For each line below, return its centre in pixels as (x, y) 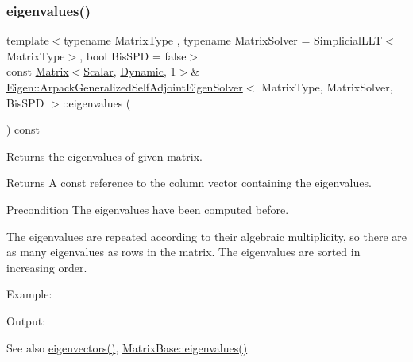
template (28, 40)
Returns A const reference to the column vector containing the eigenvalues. (189, 183)
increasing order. (47, 267)
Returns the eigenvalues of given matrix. (104, 156)
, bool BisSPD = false (133, 55)
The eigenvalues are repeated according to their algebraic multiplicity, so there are (207, 236)
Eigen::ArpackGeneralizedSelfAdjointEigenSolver (125, 87)
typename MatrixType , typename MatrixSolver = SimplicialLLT (223, 40)
